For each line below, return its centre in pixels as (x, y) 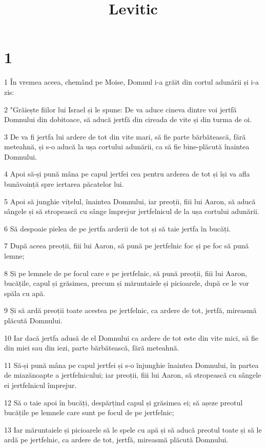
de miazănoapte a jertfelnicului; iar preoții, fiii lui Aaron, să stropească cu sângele (133, 375)
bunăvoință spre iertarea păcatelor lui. (64, 184)
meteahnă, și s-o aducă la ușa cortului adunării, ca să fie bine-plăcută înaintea (127, 147)
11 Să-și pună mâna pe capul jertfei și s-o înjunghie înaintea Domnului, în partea (131, 365)
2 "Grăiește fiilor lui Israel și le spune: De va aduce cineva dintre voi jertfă (120, 109)
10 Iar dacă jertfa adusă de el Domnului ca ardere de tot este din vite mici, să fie (131, 337)
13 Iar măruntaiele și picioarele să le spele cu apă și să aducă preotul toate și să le (133, 429)
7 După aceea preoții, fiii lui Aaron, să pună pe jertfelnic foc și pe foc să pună (127, 246)
